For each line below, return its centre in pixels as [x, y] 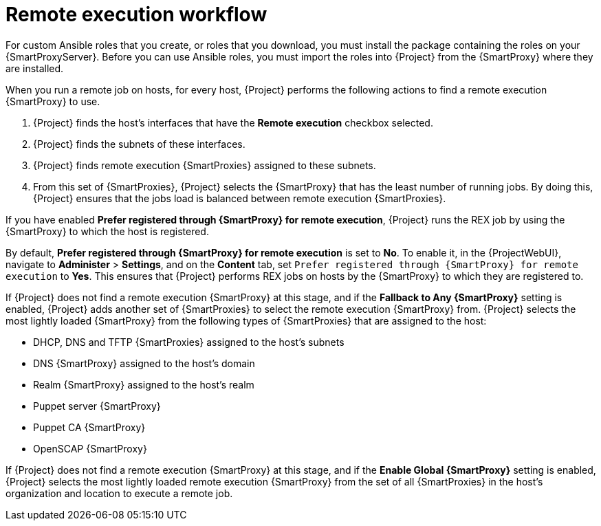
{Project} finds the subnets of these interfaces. [139, 144]
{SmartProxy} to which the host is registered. [107, 231]
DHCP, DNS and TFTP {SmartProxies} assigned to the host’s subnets [189, 342]
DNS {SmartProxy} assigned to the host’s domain [144, 363]
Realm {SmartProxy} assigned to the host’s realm [144, 384]
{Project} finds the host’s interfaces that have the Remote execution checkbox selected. [233, 122]
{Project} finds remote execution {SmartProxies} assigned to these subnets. [205, 165]
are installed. [35, 68]
